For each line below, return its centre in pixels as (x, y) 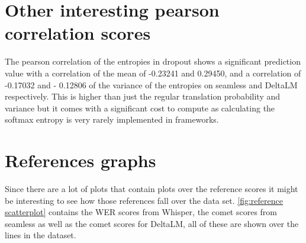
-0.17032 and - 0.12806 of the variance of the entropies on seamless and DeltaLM (151, 84)
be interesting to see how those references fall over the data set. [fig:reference (144, 200)
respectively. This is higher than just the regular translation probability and (143, 96)
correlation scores (78, 33)
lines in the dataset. (41, 235)
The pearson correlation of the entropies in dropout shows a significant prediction (153, 61)
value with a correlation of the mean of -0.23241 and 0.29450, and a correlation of (153, 73)
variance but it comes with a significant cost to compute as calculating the (140, 108)
